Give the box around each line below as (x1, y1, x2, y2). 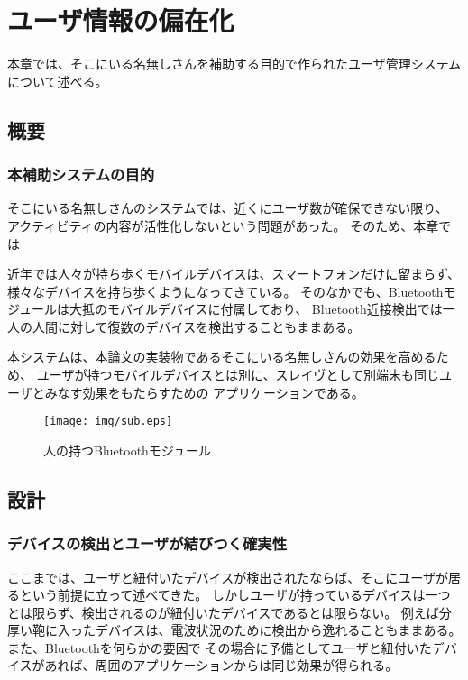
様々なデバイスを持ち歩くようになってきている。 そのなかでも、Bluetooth (7, 281, 444, 300)
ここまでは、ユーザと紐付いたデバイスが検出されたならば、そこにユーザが (7, 567, 449, 586)
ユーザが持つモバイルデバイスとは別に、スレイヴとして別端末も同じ (36, 365, 440, 384)
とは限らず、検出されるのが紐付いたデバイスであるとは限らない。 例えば (7, 602, 439, 621)
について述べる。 (7, 71, 108, 90)
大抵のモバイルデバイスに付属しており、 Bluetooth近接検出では (69, 299, 443, 318)
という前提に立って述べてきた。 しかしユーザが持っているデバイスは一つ (19, 585, 451, 604)
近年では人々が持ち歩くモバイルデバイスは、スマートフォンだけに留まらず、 (7, 264, 460, 283)
